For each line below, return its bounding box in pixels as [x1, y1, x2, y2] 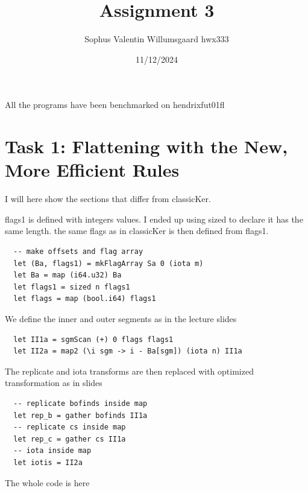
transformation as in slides [5, 376, 102, 389]
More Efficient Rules [5, 157, 180, 182]
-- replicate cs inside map [13, 423, 126, 432]
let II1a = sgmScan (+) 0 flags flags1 [13, 335, 174, 344]
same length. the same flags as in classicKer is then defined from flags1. [5, 224, 269, 237]
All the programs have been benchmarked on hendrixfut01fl [5, 98, 225, 111]
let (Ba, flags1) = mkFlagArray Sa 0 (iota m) [13, 259, 204, 268]
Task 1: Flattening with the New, [5, 134, 288, 159]
